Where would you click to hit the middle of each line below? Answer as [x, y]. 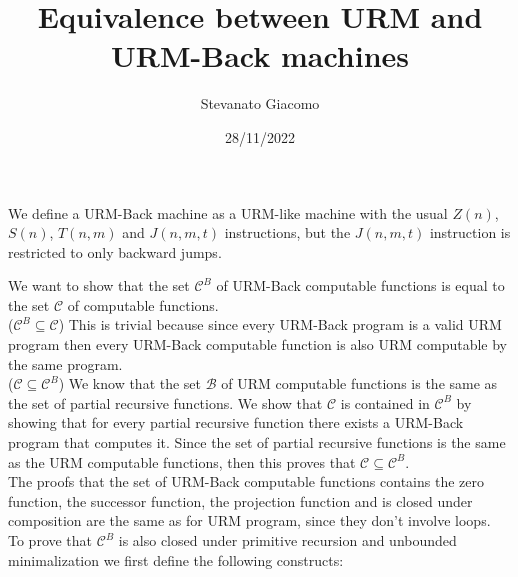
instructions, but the [287, 232]
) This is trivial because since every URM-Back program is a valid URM [280, 324]
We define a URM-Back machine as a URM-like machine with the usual [228, 212]
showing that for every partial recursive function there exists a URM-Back [236, 422]
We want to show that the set [99, 285]
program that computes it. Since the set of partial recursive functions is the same [257, 442]
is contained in [385, 402]
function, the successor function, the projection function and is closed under [240, 500]
